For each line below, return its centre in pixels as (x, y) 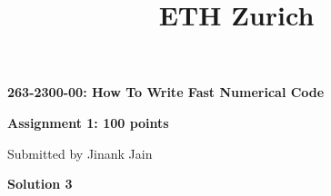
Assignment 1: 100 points (88, 122)
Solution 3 (40, 184)
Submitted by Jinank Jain (80, 153)
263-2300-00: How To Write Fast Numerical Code (166, 92)
